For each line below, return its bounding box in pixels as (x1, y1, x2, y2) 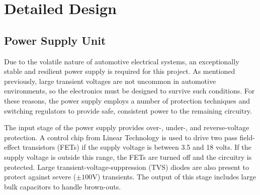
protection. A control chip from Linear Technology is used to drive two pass (4, 132, 237, 142)
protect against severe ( (4, 171, 76, 182)
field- (239, 132, 255, 142)
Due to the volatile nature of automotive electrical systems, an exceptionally (4, 56, 239, 66)
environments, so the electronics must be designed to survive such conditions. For (4, 85, 255, 96)
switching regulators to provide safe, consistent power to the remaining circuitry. (4, 105, 252, 116)
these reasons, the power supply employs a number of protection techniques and (4, 95, 250, 106)
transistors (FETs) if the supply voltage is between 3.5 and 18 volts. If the (22, 142, 251, 152)
